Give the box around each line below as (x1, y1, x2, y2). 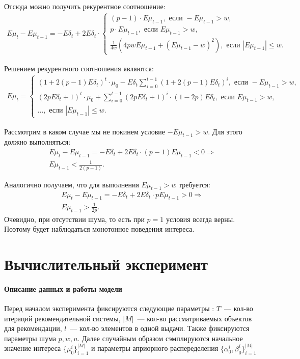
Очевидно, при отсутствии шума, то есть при (4, 213, 145, 224)
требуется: (178, 179, 210, 189)
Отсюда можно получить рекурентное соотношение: (4, 1, 166, 11)
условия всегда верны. (166, 213, 235, 224)
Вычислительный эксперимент (4, 254, 208, 274)
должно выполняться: (4, 136, 71, 147)
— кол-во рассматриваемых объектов (137, 313, 252, 323)
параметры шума (4, 333, 56, 343)
